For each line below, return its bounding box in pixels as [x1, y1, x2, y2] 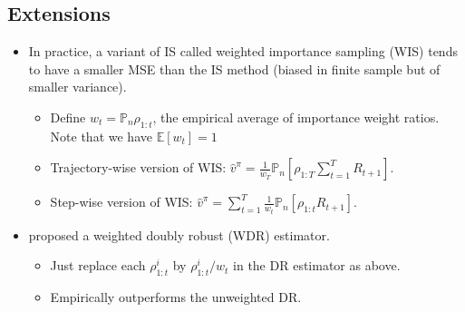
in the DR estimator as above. [233, 256, 401, 275]
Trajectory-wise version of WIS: [50, 158, 227, 177]
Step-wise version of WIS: [50, 192, 193, 211]
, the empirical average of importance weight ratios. [152, 107, 440, 126]
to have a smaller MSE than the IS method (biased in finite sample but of [28, 59, 441, 78]
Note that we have [50, 126, 152, 145]
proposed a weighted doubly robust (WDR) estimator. [28, 225, 330, 244]
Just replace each [50, 256, 146, 275]
